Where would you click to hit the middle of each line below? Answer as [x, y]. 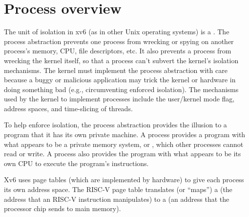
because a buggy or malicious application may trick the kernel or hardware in [120, 80]
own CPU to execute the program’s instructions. [76, 163]
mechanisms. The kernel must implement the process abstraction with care [116, 70]
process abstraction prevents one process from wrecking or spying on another [119, 41]
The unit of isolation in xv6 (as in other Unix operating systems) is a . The [117, 32]
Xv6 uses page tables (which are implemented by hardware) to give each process [124, 180]
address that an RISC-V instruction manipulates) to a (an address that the [117, 199]
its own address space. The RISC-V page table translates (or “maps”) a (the [118, 189]
